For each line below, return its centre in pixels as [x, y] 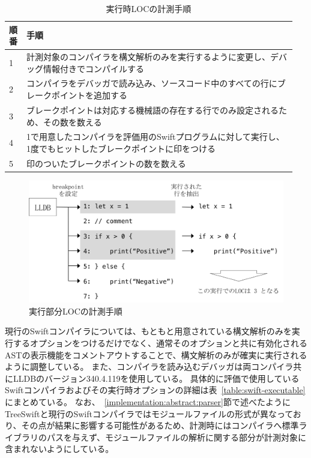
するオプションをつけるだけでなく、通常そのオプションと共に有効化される [160, 342]
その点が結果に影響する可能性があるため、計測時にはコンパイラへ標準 [160, 425]
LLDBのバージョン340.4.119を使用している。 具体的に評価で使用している [156, 378]
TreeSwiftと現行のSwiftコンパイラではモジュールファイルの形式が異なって [149, 413]
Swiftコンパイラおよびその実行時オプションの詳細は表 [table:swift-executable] [155, 390]
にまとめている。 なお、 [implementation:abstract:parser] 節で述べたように [148, 401]
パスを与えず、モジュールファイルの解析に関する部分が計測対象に [177, 437]
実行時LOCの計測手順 [149, 8]
